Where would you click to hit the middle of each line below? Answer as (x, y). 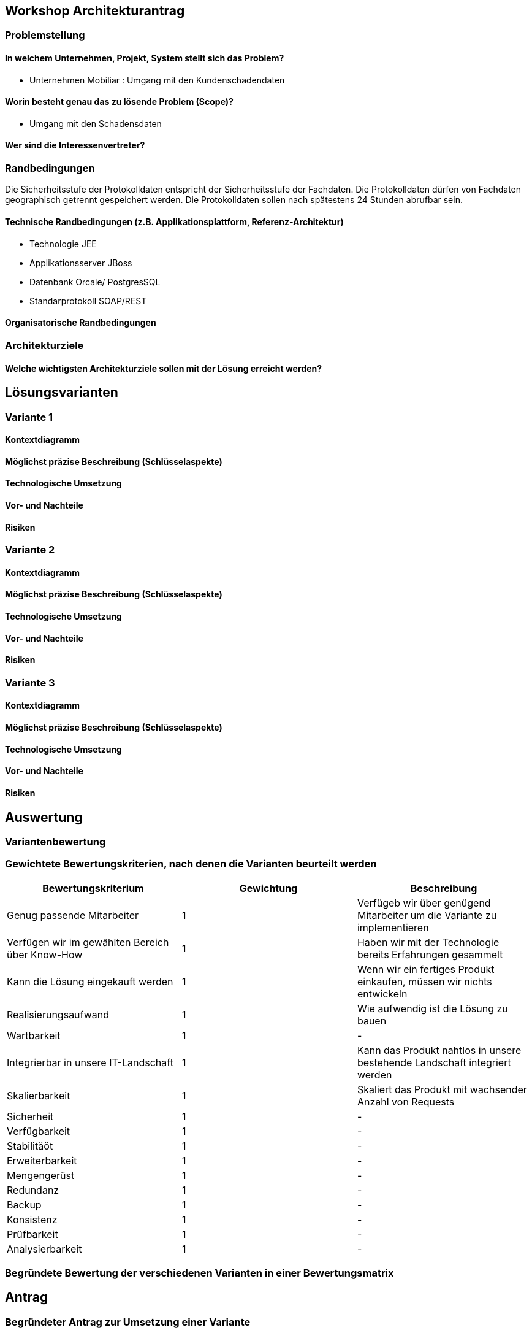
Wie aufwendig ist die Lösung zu (432, 1008)
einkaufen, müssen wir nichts (424, 981)
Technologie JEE (63, 244)
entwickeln (382, 993)
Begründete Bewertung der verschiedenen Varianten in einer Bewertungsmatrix (199, 1273)
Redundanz (33, 1190)
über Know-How (45, 954)
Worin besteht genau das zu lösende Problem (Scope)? (119, 102)
